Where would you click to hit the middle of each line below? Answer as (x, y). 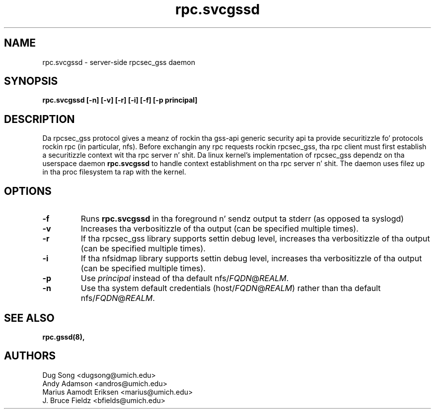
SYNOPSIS (31, 81)
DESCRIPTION (39, 119)
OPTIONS (28, 191)
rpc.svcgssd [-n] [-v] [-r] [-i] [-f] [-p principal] (120, 100)
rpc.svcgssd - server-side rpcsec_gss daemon (119, 62)
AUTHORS (30, 356)
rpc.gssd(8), (64, 337)
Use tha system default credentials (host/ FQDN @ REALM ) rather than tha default (231, 288)
